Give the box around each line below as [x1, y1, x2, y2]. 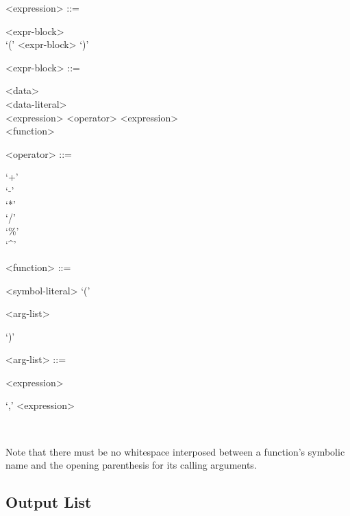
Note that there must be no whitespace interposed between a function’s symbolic [5, 444, 345, 458]
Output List [5, 491, 92, 513]
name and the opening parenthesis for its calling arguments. [5, 458, 257, 472]
